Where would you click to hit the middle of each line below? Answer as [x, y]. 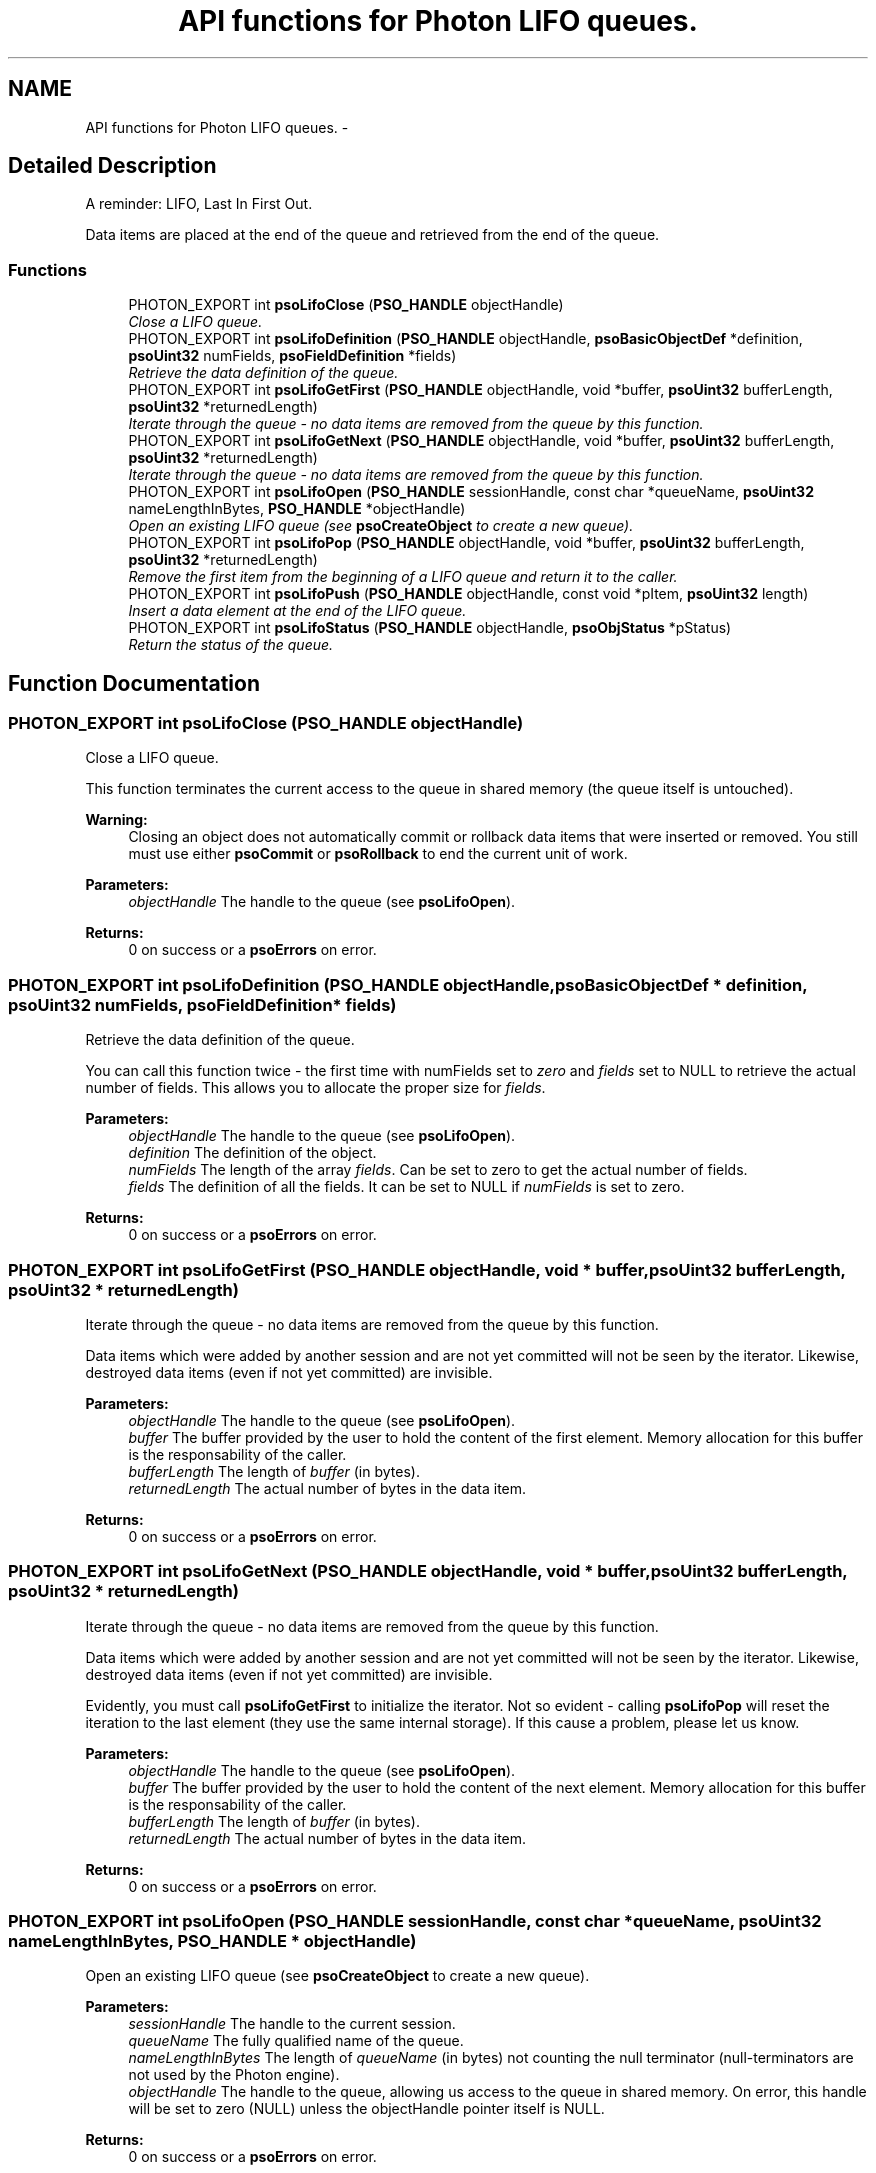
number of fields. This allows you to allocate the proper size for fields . [315, 1088]
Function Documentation [134, 683]
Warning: [116, 820]
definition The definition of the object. [252, 1153]
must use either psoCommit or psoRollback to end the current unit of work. [378, 854]
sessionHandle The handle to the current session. [292, 2024]
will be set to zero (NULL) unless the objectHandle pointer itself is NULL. [366, 2109]
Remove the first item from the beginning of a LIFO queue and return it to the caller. [403, 577]
